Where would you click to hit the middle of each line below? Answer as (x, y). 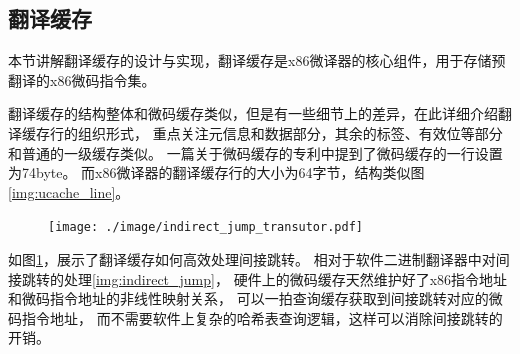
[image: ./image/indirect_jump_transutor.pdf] (205, 227)
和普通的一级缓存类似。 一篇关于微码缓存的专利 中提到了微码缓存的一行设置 (255, 152)
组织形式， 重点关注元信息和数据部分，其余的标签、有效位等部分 (290, 132)
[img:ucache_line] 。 (69, 191)
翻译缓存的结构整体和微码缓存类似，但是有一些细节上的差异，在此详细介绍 (253, 113)
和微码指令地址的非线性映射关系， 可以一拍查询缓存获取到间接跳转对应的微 (255, 298)
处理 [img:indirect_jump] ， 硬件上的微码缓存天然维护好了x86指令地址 (285, 278)
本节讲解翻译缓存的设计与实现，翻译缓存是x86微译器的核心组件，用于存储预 (257, 60)
